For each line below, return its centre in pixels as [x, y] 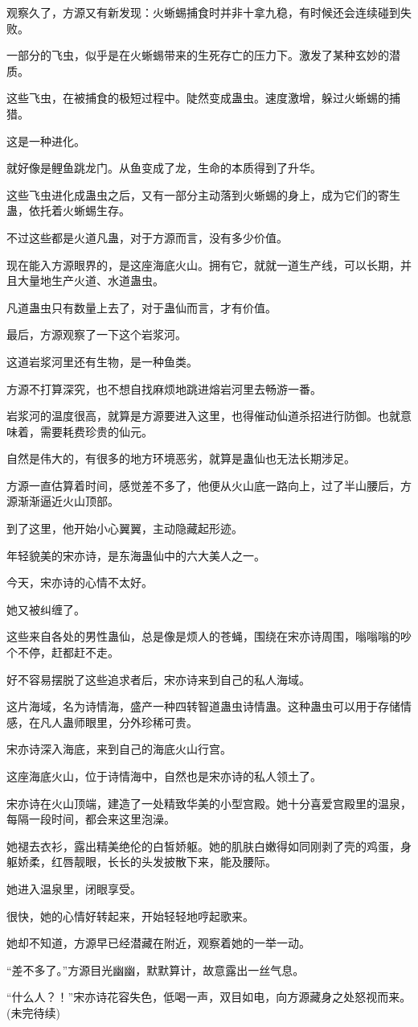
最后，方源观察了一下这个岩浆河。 [96, 334]
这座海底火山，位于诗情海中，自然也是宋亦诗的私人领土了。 [164, 776]
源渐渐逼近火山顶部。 [63, 501]
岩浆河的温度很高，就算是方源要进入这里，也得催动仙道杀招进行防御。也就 [203, 416]
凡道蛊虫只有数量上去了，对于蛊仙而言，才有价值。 [141, 307]
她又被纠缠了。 [46, 609]
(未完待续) [33, 1012]
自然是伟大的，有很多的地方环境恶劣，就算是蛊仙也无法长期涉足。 [181, 458]
